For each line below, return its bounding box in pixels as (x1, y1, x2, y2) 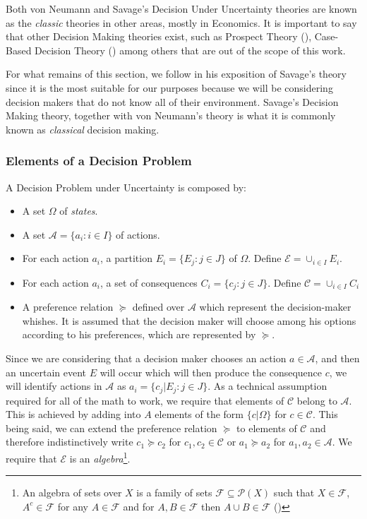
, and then (315, 351, 360, 366)
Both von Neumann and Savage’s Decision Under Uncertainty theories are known (6, 1, 357, 16)
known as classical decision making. (6, 121, 160, 136)
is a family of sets (136, 485, 212, 500)
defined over (132, 299, 185, 314)
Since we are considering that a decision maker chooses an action (6, 351, 287, 366)
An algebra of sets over (22, 485, 122, 500)
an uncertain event (6, 364, 86, 379)
